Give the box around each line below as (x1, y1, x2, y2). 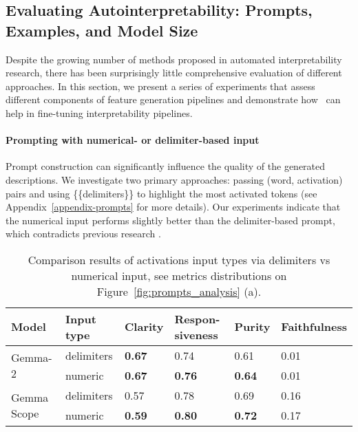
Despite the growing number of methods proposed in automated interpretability (6, 52, 342, 66)
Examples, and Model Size (6, 19, 198, 41)
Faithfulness (281, 318, 347, 335)
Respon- (174, 310, 220, 327)
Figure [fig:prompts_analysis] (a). (96, 283, 262, 299)
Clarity (125, 318, 164, 335)
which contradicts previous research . (6, 226, 161, 241)
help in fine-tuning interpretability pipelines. (6, 105, 193, 120)
